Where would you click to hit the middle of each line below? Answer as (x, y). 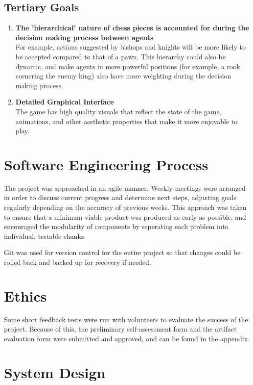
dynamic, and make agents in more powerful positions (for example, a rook (128, 66)
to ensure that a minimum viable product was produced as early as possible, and (125, 217)
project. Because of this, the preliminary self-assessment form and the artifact (120, 329)
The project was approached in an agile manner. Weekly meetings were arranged (125, 188)
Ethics (25, 295)
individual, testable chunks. (45, 236)
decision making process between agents (84, 37)
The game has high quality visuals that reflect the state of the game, (118, 111)
